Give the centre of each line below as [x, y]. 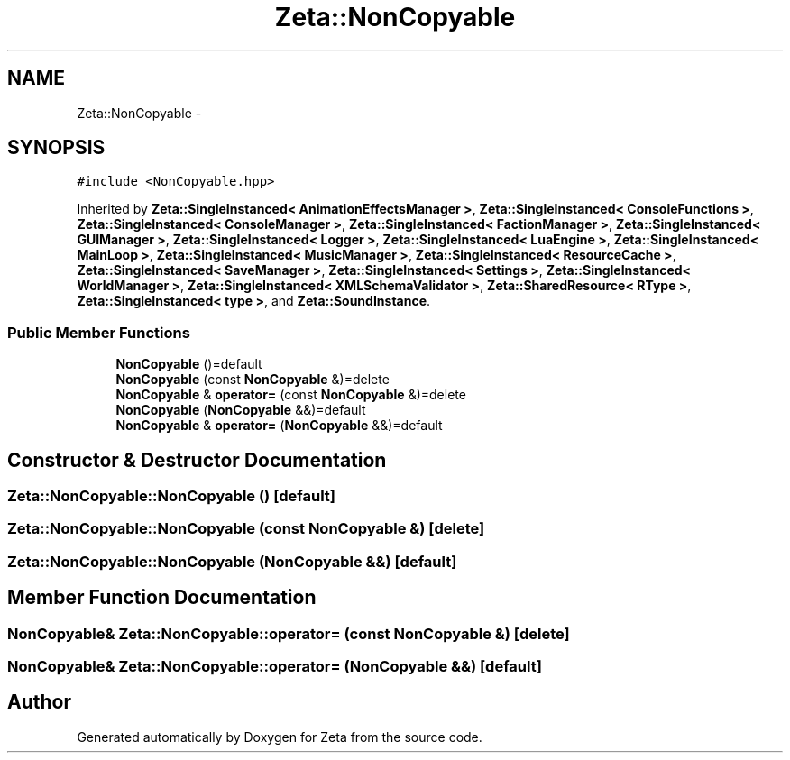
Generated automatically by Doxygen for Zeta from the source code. [280, 737]
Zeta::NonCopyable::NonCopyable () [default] [171, 496]
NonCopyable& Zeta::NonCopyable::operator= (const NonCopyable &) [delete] [289, 633]
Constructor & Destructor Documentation [197, 460]
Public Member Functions [99, 332]
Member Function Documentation [162, 598]
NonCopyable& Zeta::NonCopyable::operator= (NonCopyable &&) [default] [275, 666]
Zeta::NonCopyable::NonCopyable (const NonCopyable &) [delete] [246, 529]
